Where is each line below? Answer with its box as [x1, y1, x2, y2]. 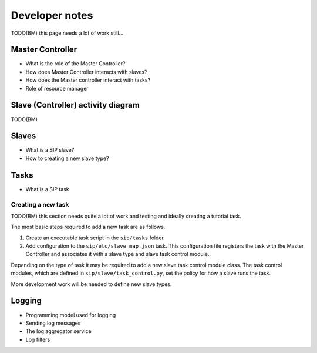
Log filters [25, 336, 50, 343]
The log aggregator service [25, 328, 92, 335]
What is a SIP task [25, 185, 70, 192]
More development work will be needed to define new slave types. [11, 280, 172, 288]
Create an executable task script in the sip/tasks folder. [25, 234, 166, 241]
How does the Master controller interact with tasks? [25, 76, 151, 84]
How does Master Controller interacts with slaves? [25, 68, 147, 75]
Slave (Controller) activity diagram [11, 100, 140, 110]
